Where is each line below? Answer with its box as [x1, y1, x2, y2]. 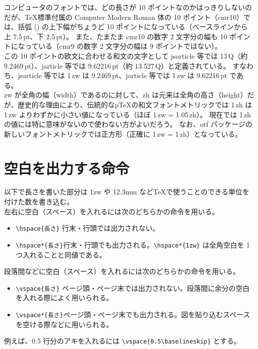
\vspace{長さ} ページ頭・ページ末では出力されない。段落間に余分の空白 [15, 282, 250, 293]
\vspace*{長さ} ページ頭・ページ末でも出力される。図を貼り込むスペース [15, 309, 250, 319]
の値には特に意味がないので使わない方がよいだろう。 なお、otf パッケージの [4, 119, 253, 129]
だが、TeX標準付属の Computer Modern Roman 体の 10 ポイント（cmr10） [4, 11, 244, 22]
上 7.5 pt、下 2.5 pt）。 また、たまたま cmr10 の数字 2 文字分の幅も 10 [4, 31, 227, 41]
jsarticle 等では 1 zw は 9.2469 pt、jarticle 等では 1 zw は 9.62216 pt [17, 70, 227, 81]
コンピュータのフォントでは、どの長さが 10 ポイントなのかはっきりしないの [4, 2, 252, 12]
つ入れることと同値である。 [15, 249, 106, 260]
